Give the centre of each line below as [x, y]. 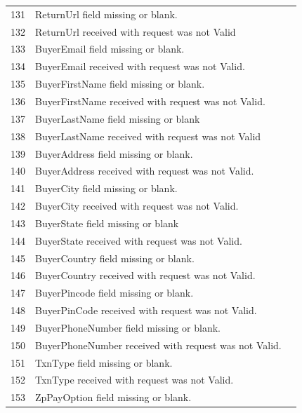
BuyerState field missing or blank [107, 223]
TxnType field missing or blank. [104, 362]
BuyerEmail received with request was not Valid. [140, 66]
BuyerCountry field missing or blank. [115, 258]
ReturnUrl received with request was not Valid [136, 31]
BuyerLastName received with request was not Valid [148, 136]
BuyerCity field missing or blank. [106, 188]
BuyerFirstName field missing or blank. [120, 84]
